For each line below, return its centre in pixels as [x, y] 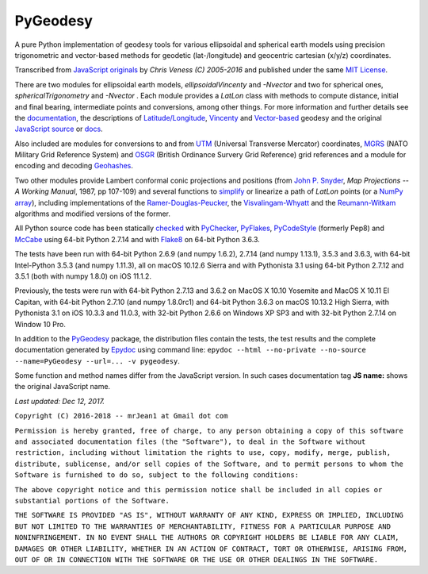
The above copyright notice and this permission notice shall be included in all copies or [199, 489]
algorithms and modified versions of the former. [92, 214]
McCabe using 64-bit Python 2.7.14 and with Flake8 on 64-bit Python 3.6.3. [138, 239]
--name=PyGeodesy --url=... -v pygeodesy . [97, 360]
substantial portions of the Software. [92, 501]
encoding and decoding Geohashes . [74, 166]
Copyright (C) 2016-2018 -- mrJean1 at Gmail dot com [121, 416]
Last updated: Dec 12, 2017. [60, 401]
